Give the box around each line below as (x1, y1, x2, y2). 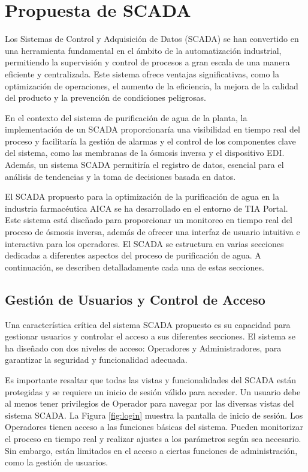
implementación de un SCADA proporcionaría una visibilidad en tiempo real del (5, 123, 300, 136)
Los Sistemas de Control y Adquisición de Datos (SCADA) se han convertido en (5, 32, 299, 45)
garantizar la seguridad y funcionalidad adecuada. (5, 353, 188, 366)
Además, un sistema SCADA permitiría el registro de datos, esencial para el (5, 158, 284, 171)
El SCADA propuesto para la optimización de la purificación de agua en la (5, 190, 279, 203)
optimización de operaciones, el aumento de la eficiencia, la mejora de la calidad (5, 79, 298, 92)
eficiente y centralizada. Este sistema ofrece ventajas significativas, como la (5, 67, 279, 80)
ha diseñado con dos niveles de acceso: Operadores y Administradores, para (5, 341, 282, 354)
